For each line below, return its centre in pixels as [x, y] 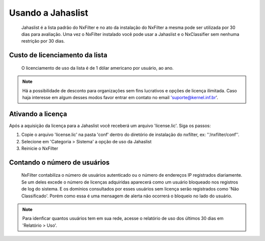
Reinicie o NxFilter [40, 148]
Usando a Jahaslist [49, 13]
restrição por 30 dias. [43, 41]
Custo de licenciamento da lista [58, 55]
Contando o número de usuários [59, 162]
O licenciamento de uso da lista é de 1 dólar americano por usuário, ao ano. [97, 68]
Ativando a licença [38, 114]
